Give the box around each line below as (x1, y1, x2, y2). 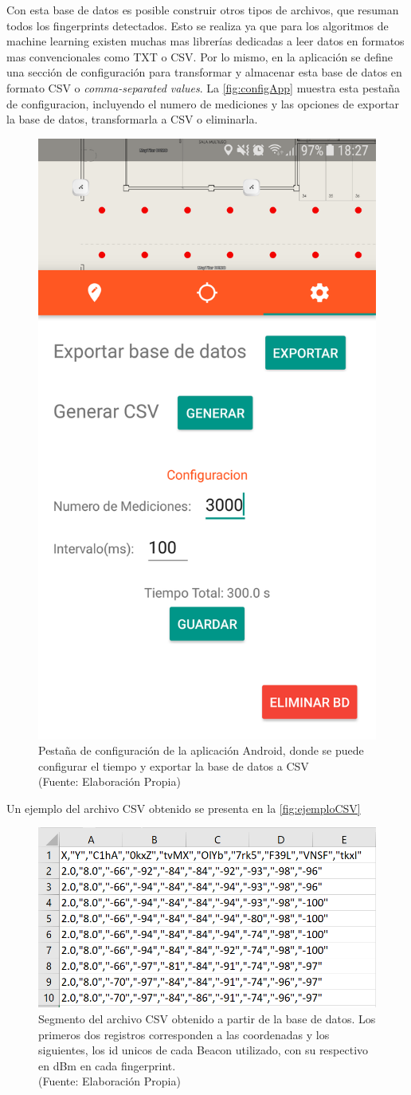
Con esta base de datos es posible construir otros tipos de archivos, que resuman (6, 2, 399, 18)
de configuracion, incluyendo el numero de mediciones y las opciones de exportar (6, 95, 400, 112)
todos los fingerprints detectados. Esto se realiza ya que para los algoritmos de (6, 17, 389, 33)
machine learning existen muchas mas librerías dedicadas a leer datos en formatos (6, 33, 405, 49)
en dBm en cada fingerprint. (38, 1057, 176, 1073)
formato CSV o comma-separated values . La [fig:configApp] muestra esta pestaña (6, 79, 401, 96)
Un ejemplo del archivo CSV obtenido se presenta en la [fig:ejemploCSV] (6, 799, 361, 816)
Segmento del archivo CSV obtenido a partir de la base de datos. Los (38, 1010, 376, 1026)
